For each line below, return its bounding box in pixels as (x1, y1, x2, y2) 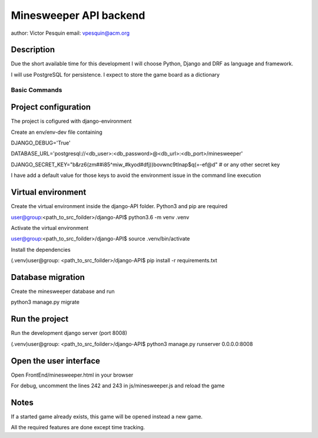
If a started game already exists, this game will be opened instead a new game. (11, 413, 203, 420)
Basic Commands (11, 85, 62, 94)
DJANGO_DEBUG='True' (11, 139, 71, 147)
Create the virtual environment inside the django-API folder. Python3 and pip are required (11, 203, 228, 210)
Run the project (11, 314, 69, 324)
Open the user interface (11, 355, 100, 365)
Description (11, 45, 55, 55)
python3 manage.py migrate (11, 298, 79, 306)
